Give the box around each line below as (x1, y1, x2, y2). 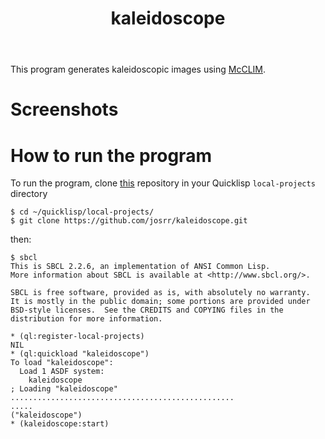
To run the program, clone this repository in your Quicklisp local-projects (10, 177, 316, 189)
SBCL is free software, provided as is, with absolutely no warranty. (10, 288, 311, 298)
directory (10, 188, 48, 200)
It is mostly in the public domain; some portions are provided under (10, 297, 311, 307)
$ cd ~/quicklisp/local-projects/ (10, 207, 155, 217)
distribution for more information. (10, 314, 163, 324)
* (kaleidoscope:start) (10, 419, 110, 429)
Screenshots (10, 98, 119, 121)
